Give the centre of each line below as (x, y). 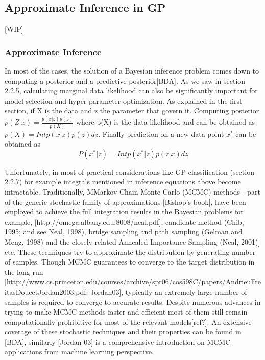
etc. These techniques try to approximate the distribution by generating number (130, 251)
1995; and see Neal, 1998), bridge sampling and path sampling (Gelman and (124, 232)
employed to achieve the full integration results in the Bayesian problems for (124, 212)
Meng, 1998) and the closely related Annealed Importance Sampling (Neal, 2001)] (132, 241)
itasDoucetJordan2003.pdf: (46, 291)
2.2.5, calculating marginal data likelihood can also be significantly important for (131, 91)
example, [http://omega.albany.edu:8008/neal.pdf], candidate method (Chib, (124, 221)
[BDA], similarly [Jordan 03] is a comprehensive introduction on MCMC (118, 341)
